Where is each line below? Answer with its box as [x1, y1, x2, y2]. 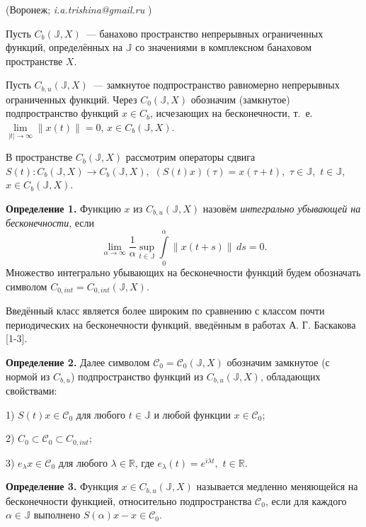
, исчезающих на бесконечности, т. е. [150, 106, 313, 120]
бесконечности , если [6, 215, 95, 230]
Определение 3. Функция [6, 479, 118, 494]
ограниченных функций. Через [6, 91, 137, 106]
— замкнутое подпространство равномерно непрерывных [93, 77, 340, 92]
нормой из [6, 368, 50, 383]
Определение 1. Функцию [6, 201, 121, 216]
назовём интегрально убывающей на [202, 201, 361, 216]
